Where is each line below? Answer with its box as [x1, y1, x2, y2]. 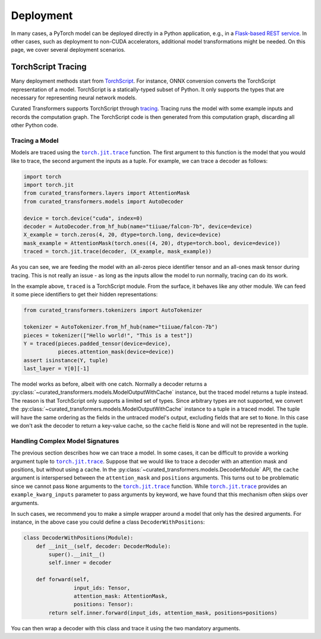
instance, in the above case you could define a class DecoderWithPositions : [11, 518, 205, 526]
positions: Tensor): [73, 601, 134, 608]
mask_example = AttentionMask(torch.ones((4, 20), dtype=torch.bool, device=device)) [23, 240, 281, 246]
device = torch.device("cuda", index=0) [23, 215, 143, 221]
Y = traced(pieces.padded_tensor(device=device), [23, 340, 171, 347]
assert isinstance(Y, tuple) [23, 357, 109, 364]
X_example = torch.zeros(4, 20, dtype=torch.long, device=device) [23, 231, 221, 238]
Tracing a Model [11, 136, 59, 145]
